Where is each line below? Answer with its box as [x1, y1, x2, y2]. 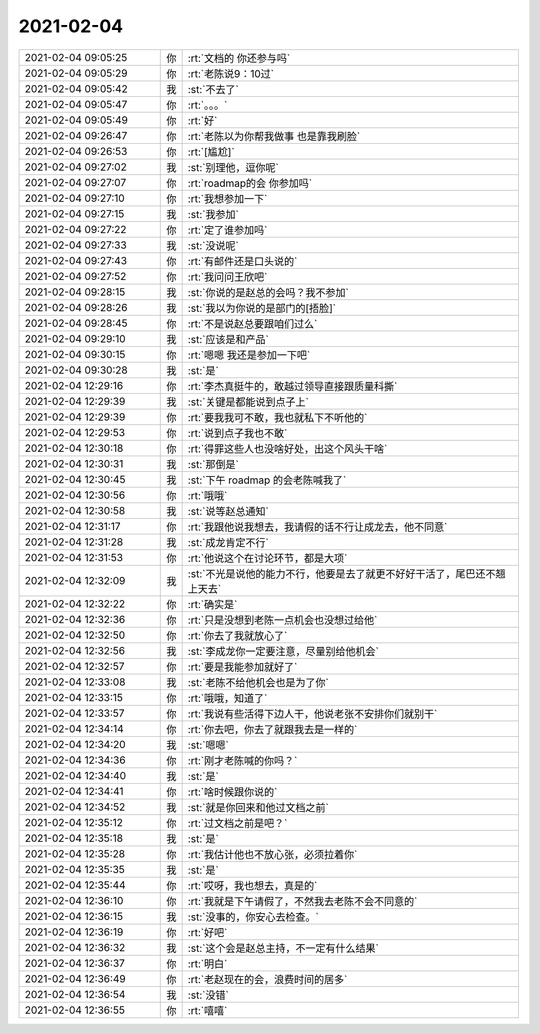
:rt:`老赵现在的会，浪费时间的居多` [187, 972, 348, 986]
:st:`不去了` [187, 82, 239, 96]
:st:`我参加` [187, 207, 239, 221]
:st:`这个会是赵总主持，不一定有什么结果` [187, 941, 379, 955]
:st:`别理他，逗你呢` [187, 160, 279, 174]
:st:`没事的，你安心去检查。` [187, 910, 319, 924]
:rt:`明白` [187, 956, 228, 970]
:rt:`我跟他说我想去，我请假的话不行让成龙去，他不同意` [187, 520, 448, 534]
